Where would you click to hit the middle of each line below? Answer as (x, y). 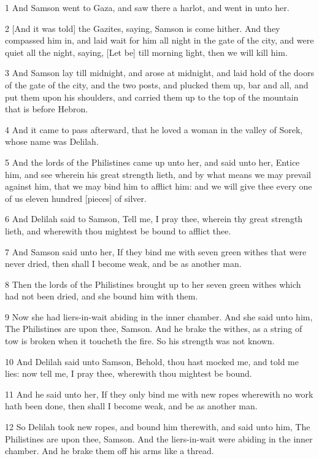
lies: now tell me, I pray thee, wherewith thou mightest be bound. (129, 373)
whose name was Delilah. (52, 141)
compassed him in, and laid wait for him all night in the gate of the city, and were (159, 40)
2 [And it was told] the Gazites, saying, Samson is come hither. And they (143, 28)
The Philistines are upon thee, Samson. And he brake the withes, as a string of (154, 329)
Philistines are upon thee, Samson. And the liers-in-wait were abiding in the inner (159, 438)
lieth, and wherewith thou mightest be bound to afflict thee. (118, 230)
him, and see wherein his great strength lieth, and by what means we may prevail (158, 174)
